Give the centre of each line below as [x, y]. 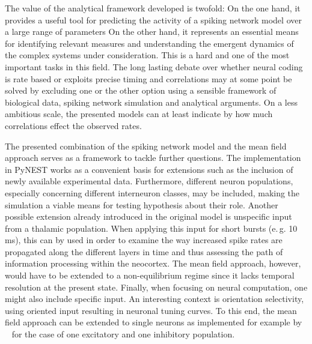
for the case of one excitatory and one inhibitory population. [123, 334]
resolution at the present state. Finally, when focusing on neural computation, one [156, 287]
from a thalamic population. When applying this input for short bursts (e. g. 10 [151, 228]
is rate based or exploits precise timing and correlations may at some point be [148, 78]
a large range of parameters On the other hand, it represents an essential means [152, 32]
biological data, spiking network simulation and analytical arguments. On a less [151, 102]
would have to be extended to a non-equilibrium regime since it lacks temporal [150, 275]
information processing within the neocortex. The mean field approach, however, [153, 263]
